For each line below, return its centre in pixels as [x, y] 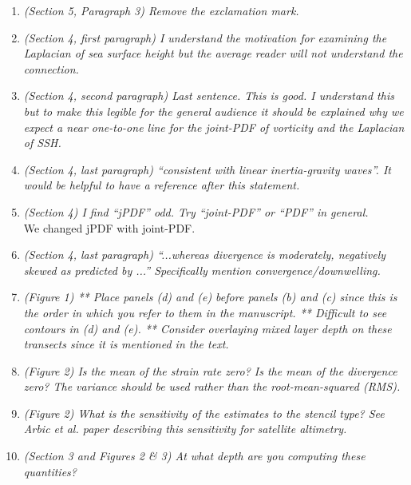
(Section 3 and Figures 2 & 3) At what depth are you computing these [194, 456]
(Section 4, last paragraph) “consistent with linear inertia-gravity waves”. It [207, 169]
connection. [51, 68]
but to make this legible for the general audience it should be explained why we [213, 111]
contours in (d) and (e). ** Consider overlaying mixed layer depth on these [207, 328]
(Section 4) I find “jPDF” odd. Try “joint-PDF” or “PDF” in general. [196, 211]
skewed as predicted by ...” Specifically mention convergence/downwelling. [202, 270]
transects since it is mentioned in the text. [126, 344]
